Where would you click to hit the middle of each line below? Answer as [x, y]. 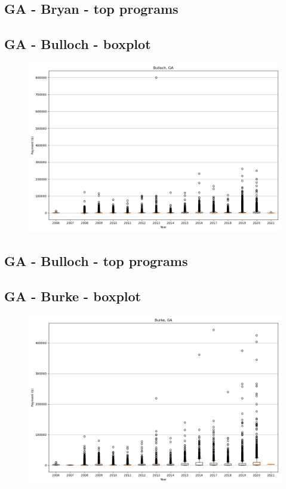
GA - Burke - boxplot [73, 296]
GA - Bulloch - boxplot [78, 44]
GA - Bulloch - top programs [96, 261]
